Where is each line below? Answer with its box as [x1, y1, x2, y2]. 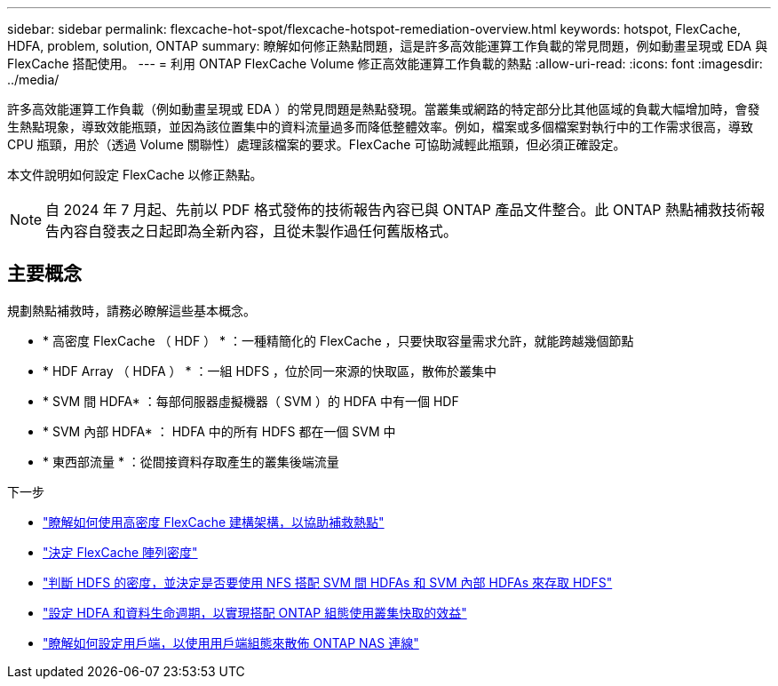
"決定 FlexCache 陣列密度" [43, 544, 198, 560]
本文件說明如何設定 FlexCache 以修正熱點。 [7, 167, 263, 182]
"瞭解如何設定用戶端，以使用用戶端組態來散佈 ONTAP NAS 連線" [43, 634, 419, 650]
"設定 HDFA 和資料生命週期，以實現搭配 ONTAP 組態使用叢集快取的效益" [43, 604, 467, 620]
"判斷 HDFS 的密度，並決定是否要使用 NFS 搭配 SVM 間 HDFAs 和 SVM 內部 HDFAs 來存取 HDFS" [43, 574, 613, 590]
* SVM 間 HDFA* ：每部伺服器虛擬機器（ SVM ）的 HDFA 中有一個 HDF [43, 393, 459, 409]
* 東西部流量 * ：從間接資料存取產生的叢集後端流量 [43, 453, 339, 469]
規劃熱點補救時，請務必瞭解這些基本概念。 [7, 302, 256, 318]
